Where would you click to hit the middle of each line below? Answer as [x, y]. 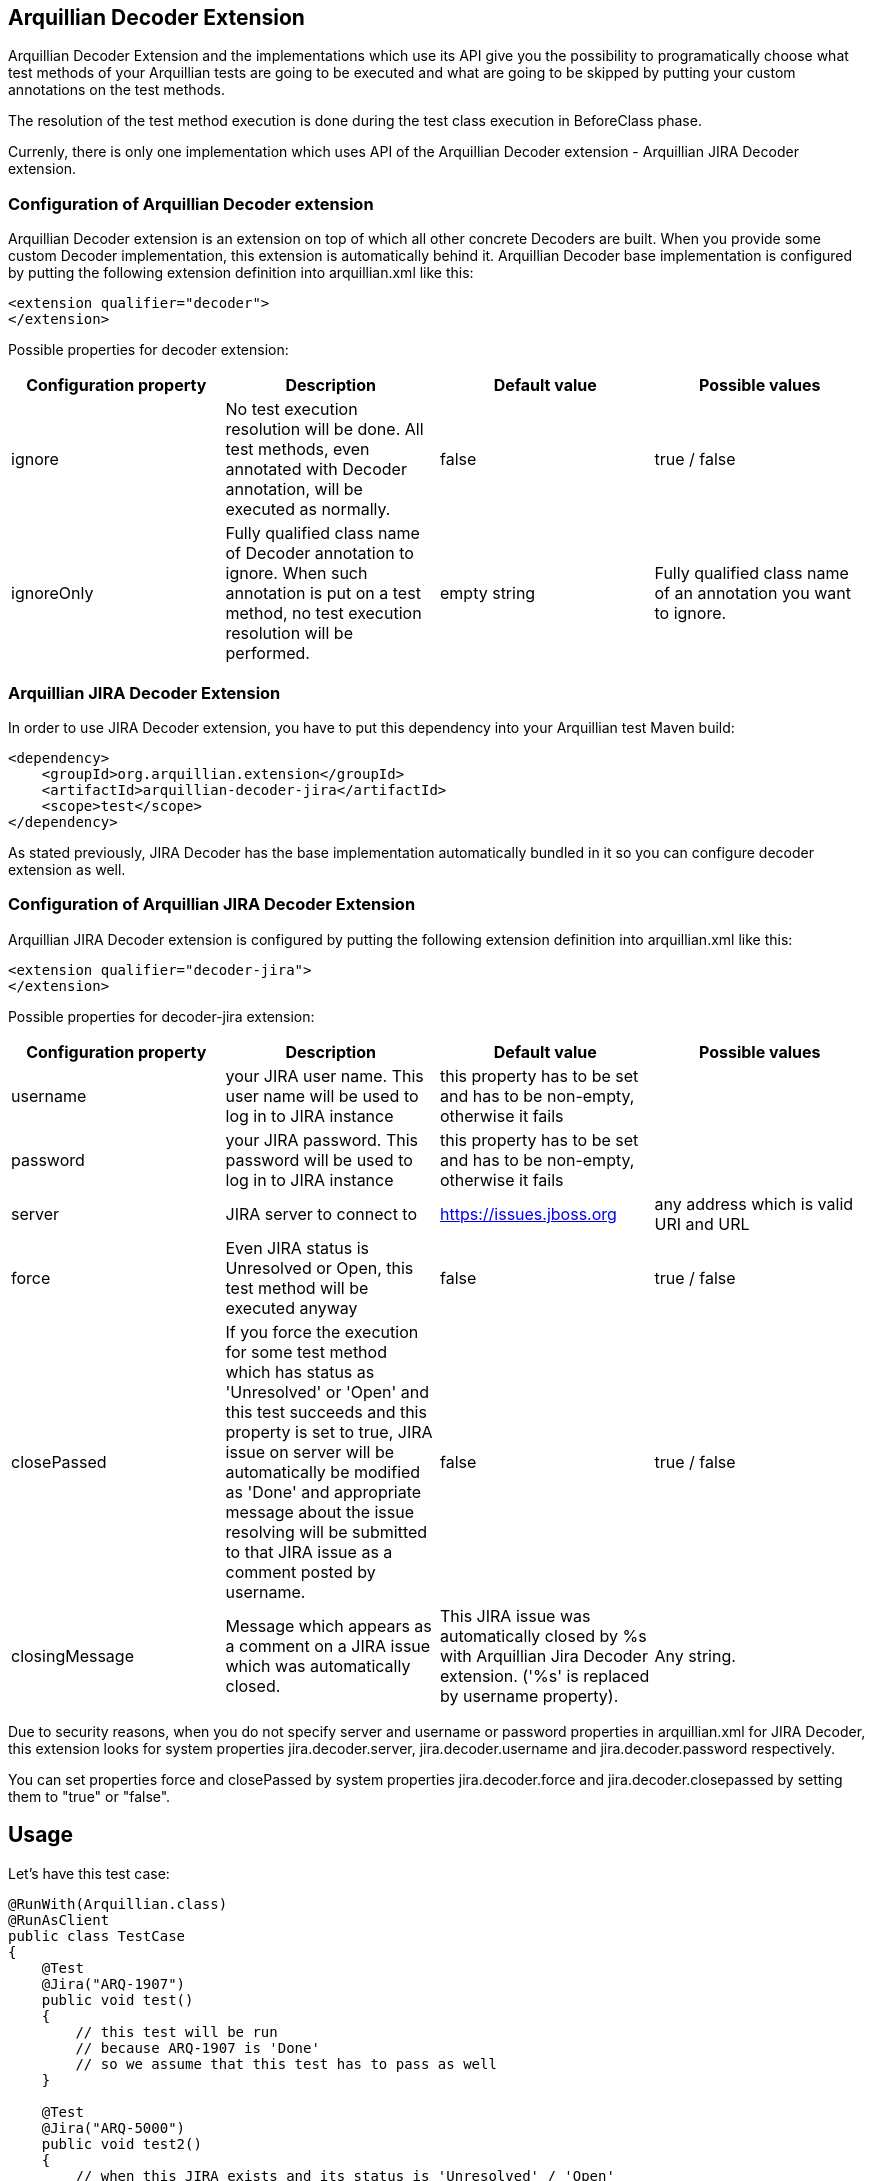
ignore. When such [296, 573]
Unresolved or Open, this [319, 1267]
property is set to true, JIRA [329, 1431]
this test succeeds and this [326, 1411]
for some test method [306, 1351]
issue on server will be [310, 1451]
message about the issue [320, 1511]
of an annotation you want [752, 593]
